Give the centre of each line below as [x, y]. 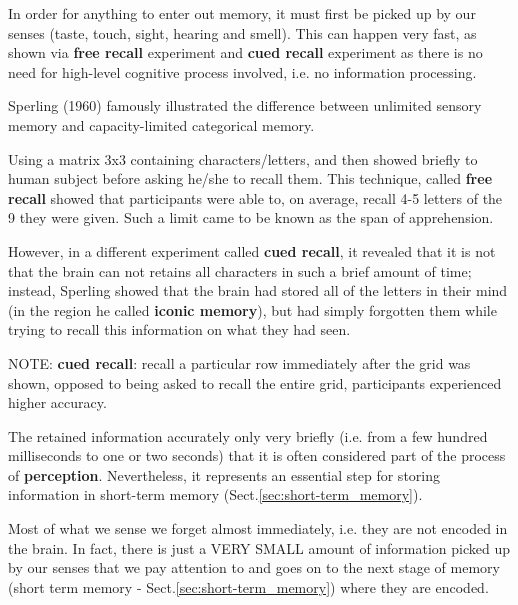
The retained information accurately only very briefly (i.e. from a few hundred [248, 435]
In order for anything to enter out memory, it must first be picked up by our [242, 13]
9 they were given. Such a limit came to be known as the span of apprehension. [251, 217]
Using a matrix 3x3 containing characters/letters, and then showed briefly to [243, 158]
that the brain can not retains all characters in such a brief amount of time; [240, 270]
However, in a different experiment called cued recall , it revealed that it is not [252, 250]
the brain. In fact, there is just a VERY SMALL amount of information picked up [259, 547]
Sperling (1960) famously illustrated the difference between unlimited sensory [245, 105]
